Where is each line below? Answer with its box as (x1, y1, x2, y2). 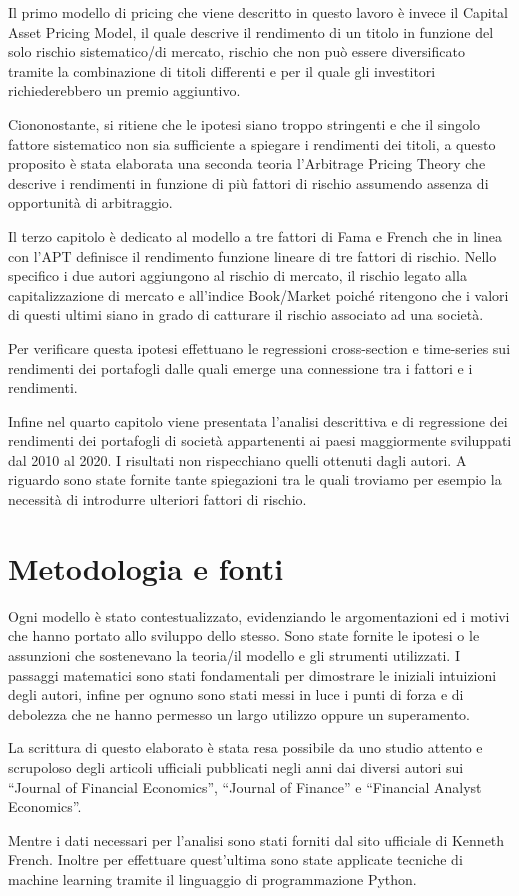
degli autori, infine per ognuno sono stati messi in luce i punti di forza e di (8, 684, 464, 705)
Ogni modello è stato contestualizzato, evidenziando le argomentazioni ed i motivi (8, 605, 510, 626)
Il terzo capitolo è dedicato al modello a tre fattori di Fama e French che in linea (8, 225, 503, 246)
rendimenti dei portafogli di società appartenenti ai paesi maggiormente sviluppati (8, 430, 512, 451)
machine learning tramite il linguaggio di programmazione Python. (8, 868, 417, 889)
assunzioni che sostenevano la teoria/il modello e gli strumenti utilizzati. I (8, 644, 460, 665)
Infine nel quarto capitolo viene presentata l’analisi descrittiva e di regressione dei (8, 410, 508, 431)
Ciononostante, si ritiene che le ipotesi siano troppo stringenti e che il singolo (8, 113, 480, 134)
